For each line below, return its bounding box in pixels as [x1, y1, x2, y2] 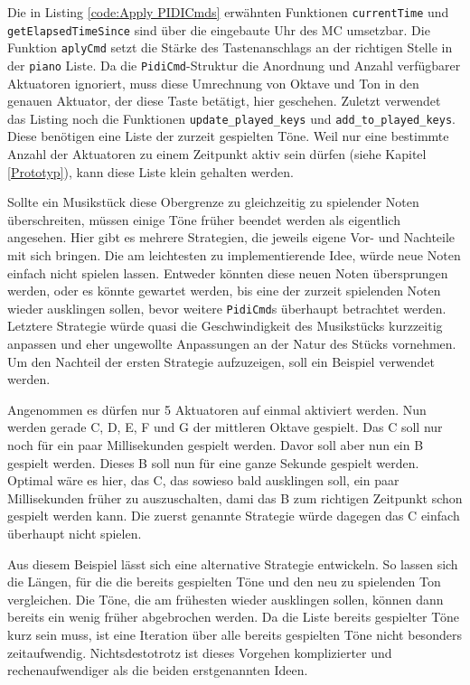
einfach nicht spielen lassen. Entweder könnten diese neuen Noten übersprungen [7, 263, 448, 282]
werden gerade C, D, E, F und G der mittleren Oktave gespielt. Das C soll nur [7, 418, 443, 436]
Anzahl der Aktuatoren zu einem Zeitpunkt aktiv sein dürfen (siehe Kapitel [7, 145, 427, 164]
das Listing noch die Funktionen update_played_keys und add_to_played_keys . [7, 108, 456, 127]
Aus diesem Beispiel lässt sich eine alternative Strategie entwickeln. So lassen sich [7, 554, 458, 573]
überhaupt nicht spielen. [7, 524, 142, 542]
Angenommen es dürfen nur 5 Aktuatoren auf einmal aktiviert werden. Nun [7, 399, 427, 418]
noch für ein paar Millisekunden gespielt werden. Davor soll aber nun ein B [7, 436, 424, 455]
